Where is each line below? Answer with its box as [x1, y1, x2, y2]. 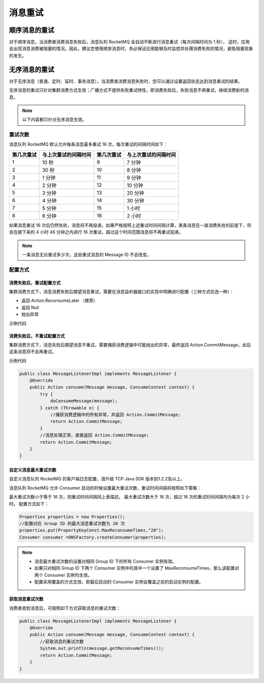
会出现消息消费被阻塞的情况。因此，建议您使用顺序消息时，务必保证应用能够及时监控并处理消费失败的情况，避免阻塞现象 [9, 46, 253, 51]
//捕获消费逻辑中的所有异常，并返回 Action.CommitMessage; [50, 412, 181, 418]
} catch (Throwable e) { [40, 405, 100, 410]
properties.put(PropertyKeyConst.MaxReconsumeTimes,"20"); [19, 527, 164, 533]
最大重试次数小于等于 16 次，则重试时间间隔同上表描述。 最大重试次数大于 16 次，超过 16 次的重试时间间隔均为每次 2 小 [9, 494, 250, 500]
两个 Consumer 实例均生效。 [34, 572, 92, 578]
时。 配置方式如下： [9, 501, 49, 506]
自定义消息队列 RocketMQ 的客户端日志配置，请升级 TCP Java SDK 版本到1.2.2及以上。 [9, 476, 185, 482]
